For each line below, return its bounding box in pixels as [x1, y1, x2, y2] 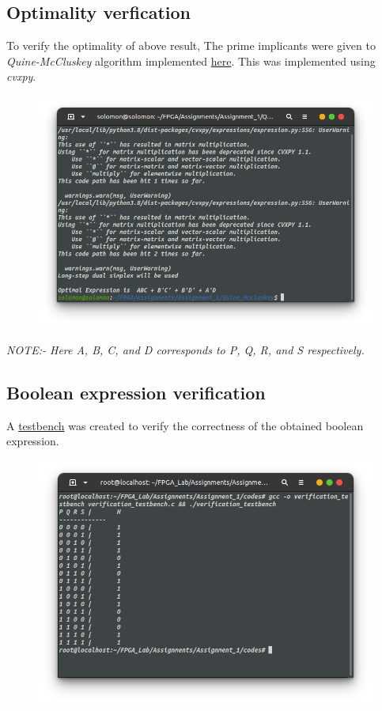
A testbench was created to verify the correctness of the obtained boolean [6, 417, 364, 433]
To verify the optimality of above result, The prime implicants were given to [6, 37, 376, 54]
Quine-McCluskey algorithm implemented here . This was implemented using [6, 52, 376, 69]
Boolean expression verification [6, 380, 266, 404]
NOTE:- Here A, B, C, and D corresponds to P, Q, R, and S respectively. [6, 341, 365, 357]
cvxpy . [6, 68, 36, 85]
